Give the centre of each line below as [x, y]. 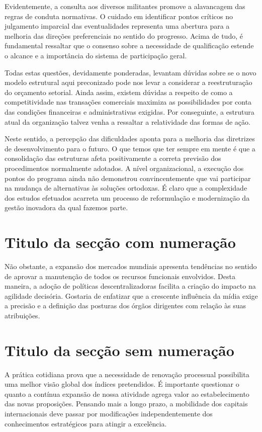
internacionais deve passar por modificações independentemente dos [109, 414]
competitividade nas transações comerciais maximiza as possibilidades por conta [128, 102]
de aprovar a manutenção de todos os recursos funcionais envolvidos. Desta [120, 276]
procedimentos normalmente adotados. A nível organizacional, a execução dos [124, 168]
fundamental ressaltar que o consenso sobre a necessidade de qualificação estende [129, 46]
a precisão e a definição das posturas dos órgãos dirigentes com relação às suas [125, 306]
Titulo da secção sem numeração [119, 350]
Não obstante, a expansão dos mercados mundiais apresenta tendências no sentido [131, 266]
